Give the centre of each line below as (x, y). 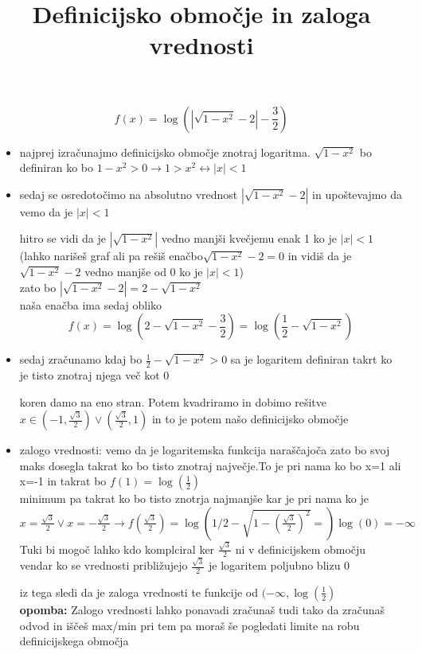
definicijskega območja (74, 641)
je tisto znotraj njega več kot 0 (94, 374)
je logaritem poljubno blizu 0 (279, 565)
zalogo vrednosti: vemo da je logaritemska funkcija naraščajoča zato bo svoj (205, 450)
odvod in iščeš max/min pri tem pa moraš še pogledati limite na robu (190, 625)
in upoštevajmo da (357, 194)
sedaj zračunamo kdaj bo (81, 359)
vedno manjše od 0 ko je (144, 271)
